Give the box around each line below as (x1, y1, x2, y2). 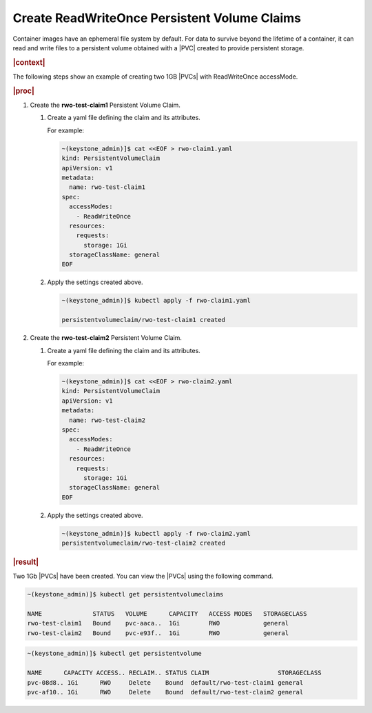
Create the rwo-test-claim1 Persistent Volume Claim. (30, 101, 180, 110)
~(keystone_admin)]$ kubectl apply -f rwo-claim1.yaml (61, 297, 251, 305)
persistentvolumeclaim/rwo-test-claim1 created (61, 316, 225, 324)
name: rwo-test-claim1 (69, 183, 146, 191)
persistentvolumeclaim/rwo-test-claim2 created (61, 539, 225, 548)
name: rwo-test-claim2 (69, 416, 146, 424)
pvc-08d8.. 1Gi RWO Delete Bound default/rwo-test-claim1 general (27, 679, 304, 686)
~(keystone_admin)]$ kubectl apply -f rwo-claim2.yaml (61, 530, 251, 537)
